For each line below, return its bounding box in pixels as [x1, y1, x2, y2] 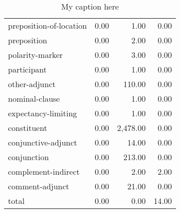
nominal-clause [8, 93, 60, 104]
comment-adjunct [8, 180, 69, 192]
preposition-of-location [8, 20, 87, 31]
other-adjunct [8, 78, 56, 90]
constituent [8, 122, 47, 133]
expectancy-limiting [8, 107, 77, 119]
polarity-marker [8, 49, 63, 60]
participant [8, 63, 47, 75]
